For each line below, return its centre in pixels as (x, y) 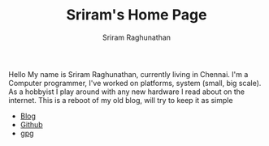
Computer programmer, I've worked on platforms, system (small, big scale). (135, 83)
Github (31, 124)
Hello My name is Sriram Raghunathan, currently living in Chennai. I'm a (128, 74)
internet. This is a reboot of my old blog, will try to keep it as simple (121, 100)
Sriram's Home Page (137, 15)
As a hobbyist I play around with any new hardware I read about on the (127, 92)
